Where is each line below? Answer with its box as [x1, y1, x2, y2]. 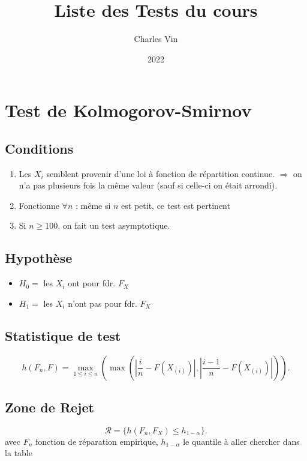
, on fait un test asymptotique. [58, 219, 170, 232]
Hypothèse [5, 249, 73, 267]
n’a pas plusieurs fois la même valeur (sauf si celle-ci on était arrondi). [19, 179, 278, 191]
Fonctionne [19, 199, 59, 211]
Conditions [5, 139, 74, 157]
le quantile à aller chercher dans [183, 435, 300, 447]
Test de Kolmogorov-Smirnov [5, 98, 252, 122]
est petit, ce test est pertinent [121, 199, 230, 211]
